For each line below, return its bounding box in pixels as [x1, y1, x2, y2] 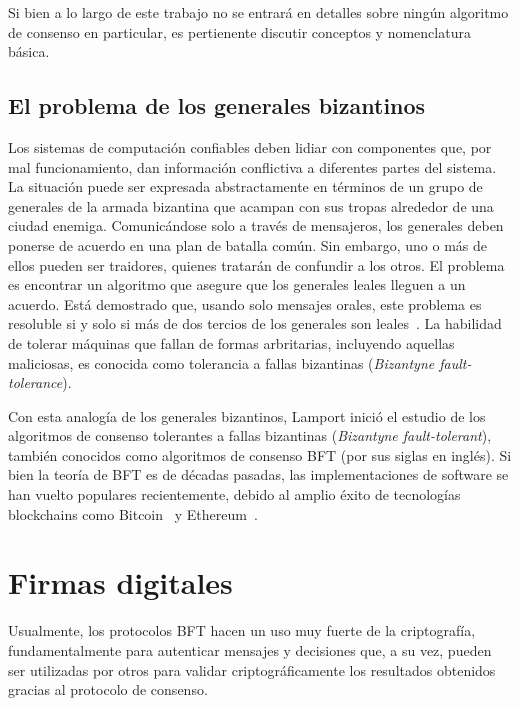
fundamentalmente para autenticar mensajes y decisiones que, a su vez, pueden [8, 639, 492, 660]
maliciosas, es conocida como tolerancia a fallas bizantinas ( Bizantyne [8, 352, 435, 373]
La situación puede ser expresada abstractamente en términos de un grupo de [8, 176, 483, 197]
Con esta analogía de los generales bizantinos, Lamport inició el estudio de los [8, 405, 486, 426]
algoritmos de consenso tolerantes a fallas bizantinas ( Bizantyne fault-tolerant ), [8, 425, 492, 446]
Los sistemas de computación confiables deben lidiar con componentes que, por [8, 136, 492, 157]
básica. [8, 41, 50, 62]
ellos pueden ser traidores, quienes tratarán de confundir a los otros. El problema [8, 254, 505, 275]
